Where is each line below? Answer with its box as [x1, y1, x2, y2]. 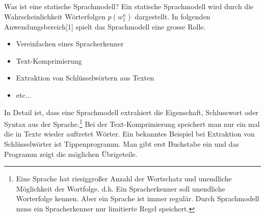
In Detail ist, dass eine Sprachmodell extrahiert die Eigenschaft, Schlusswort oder [4, 106, 258, 117]
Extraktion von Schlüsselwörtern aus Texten [16, 72, 154, 83]
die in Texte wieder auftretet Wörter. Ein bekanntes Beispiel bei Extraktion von [4, 128, 255, 139]
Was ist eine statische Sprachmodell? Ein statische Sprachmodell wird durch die [4, 1, 254, 11]
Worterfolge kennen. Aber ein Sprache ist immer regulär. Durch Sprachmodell [16, 193, 259, 204]
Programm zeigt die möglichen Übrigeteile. [4, 148, 138, 159]
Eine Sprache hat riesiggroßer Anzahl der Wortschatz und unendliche [16, 173, 232, 184]
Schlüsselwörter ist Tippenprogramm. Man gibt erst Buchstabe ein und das [4, 139, 239, 149]
